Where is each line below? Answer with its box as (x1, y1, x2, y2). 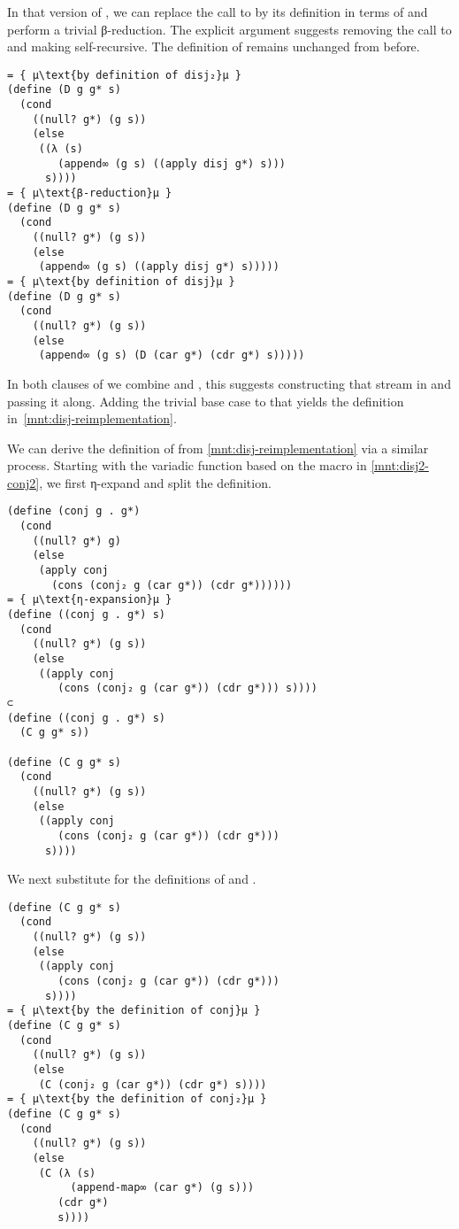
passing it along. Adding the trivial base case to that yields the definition (7, 391, 404, 410)
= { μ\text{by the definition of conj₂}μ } (7, 1093, 267, 1106)
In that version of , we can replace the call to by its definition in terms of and (7, 3, 428, 20)
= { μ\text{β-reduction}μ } (7, 187, 172, 200)
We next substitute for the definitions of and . (7, 870, 256, 888)
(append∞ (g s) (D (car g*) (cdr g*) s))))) (38, 349, 305, 362)
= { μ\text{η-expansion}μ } (7, 593, 172, 607)
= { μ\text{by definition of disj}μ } (7, 274, 235, 288)
